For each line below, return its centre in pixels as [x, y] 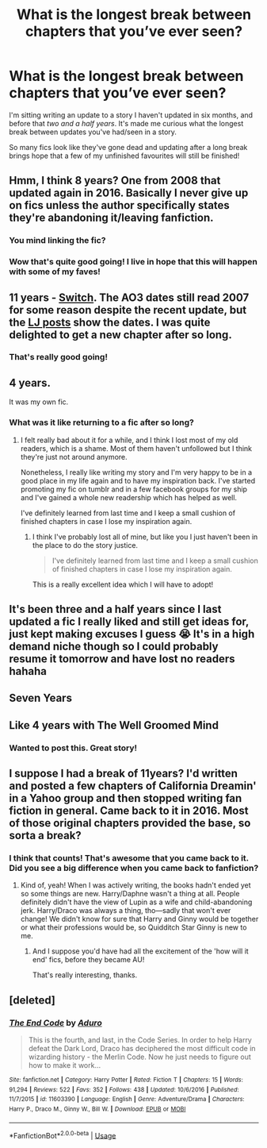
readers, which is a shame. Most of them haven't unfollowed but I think [136, 448]
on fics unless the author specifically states [120, 205]
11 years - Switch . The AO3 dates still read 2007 [129, 297]
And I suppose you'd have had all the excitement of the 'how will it [140, 951]
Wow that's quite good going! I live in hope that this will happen [133, 262]
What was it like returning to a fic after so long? [102, 422]
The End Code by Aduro [55, 1023]
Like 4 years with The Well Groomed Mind [114, 725]
